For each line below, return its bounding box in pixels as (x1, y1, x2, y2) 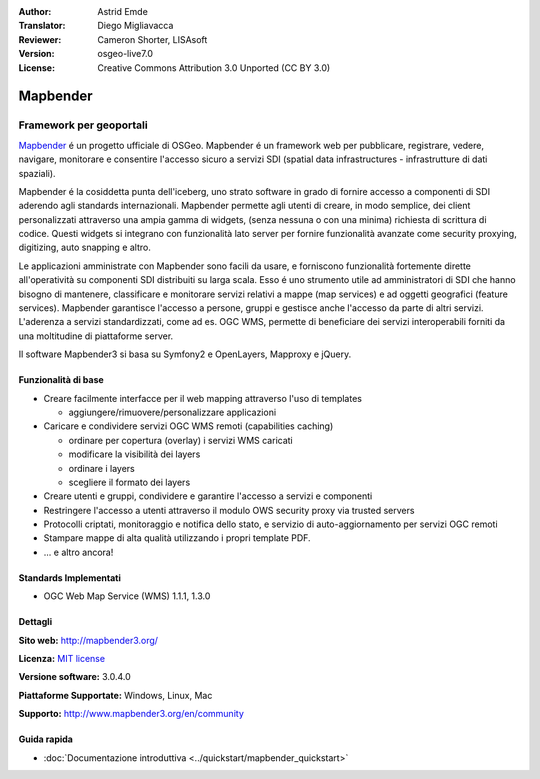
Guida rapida (18, 733, 74, 745)
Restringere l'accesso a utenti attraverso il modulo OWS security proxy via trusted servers (43, 504, 415, 516)
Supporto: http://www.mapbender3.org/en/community (18, 708, 245, 720)
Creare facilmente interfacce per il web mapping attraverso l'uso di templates (43, 392, 362, 404)
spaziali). (18, 167, 56, 179)
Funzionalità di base (18, 374, 104, 386)
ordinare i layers (68, 462, 135, 474)
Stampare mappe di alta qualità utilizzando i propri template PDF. (43, 532, 311, 544)
